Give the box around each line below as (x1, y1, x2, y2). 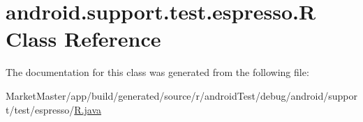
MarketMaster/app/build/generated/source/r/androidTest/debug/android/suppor (6, 88, 357, 102)
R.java (74, 102, 102, 116)
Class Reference (6, 24, 161, 53)
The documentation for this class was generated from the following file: (6, 65, 309, 79)
